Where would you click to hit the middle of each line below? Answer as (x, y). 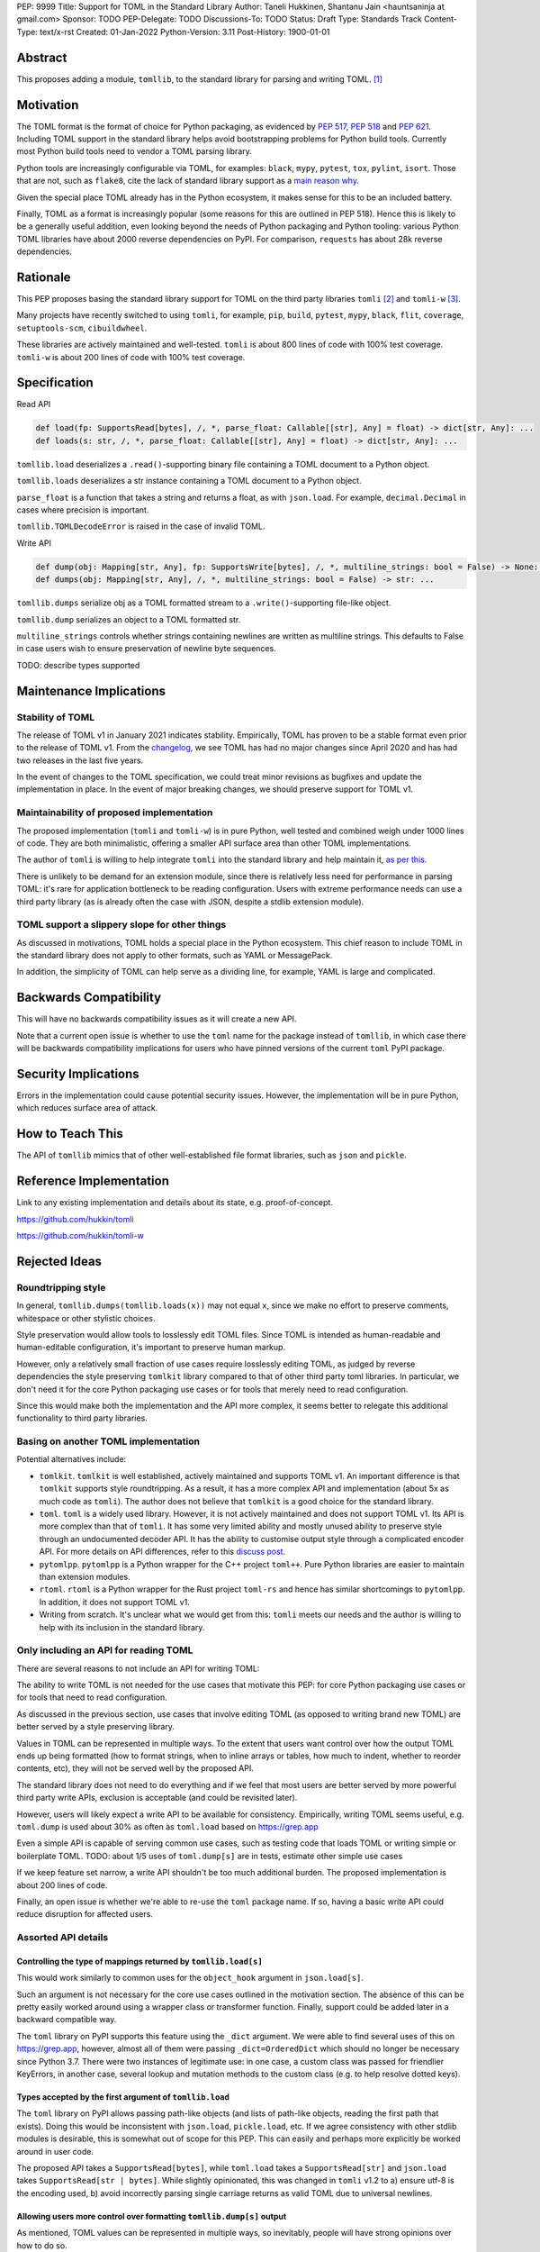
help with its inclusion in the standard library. (122, 1627)
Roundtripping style (61, 1287)
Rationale (44, 277)
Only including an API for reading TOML (105, 1650)
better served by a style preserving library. (96, 1727)
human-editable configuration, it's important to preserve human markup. (151, 1348)
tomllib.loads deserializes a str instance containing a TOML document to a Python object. (189, 481)
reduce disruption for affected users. (85, 1914)
